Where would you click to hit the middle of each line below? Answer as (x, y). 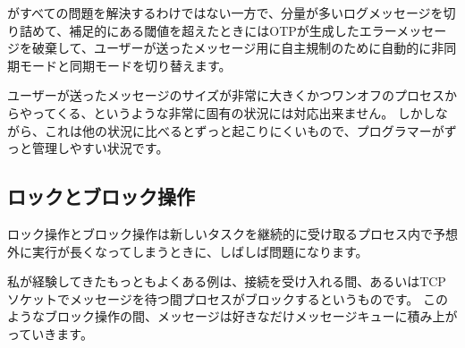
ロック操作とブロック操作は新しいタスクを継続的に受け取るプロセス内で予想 (232, 233)
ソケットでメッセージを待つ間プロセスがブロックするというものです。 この (228, 298)
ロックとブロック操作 (101, 196)
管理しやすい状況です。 (100, 148)
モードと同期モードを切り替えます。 (125, 65)
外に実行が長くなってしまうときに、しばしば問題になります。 (188, 251)
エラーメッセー (403, 30)
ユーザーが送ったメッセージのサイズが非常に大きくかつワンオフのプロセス (226, 95)
